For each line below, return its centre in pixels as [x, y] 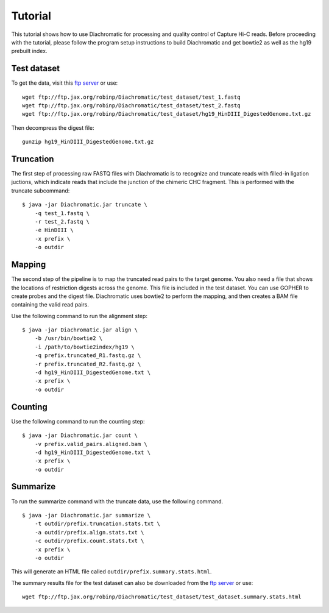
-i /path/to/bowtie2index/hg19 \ [85, 347]
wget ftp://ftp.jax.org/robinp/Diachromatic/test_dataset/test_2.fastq [131, 106]
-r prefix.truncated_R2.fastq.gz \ [88, 364]
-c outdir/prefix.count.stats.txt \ [89, 541]
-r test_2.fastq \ [62, 222]
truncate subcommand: [41, 190]
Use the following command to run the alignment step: [79, 316]
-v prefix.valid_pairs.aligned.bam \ [91, 444]
